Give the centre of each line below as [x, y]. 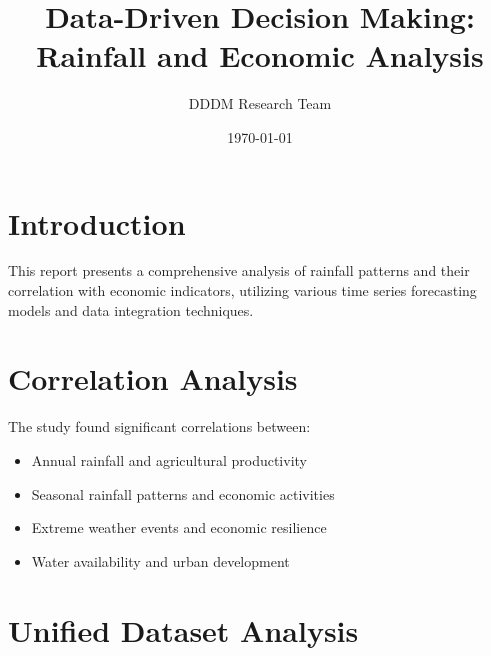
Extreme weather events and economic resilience [179, 527]
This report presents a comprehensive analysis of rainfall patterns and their [239, 270]
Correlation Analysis [153, 378]
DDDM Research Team [260, 103]
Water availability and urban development [160, 560]
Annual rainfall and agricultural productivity [169, 459]
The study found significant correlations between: [159, 426]
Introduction [97, 222]
